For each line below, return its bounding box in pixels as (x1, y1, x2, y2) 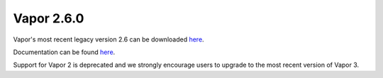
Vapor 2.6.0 (13, 11, 84, 26)
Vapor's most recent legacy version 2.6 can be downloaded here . (13, 35, 205, 44)
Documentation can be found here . (13, 48, 116, 56)
